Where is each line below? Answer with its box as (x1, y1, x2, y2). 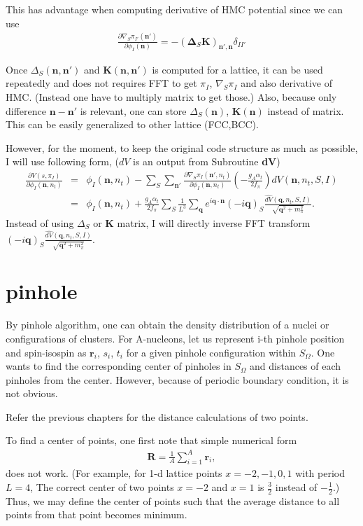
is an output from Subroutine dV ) (133, 154, 280, 169)
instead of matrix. (267, 103, 344, 118)
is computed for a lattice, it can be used (152, 62, 323, 76)
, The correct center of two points (30, 480, 174, 494)
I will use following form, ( (6, 154, 119, 169)
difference (6, 103, 46, 118)
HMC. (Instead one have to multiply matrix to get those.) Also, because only (6, 89, 337, 104)
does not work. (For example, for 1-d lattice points (6, 466, 222, 480)
